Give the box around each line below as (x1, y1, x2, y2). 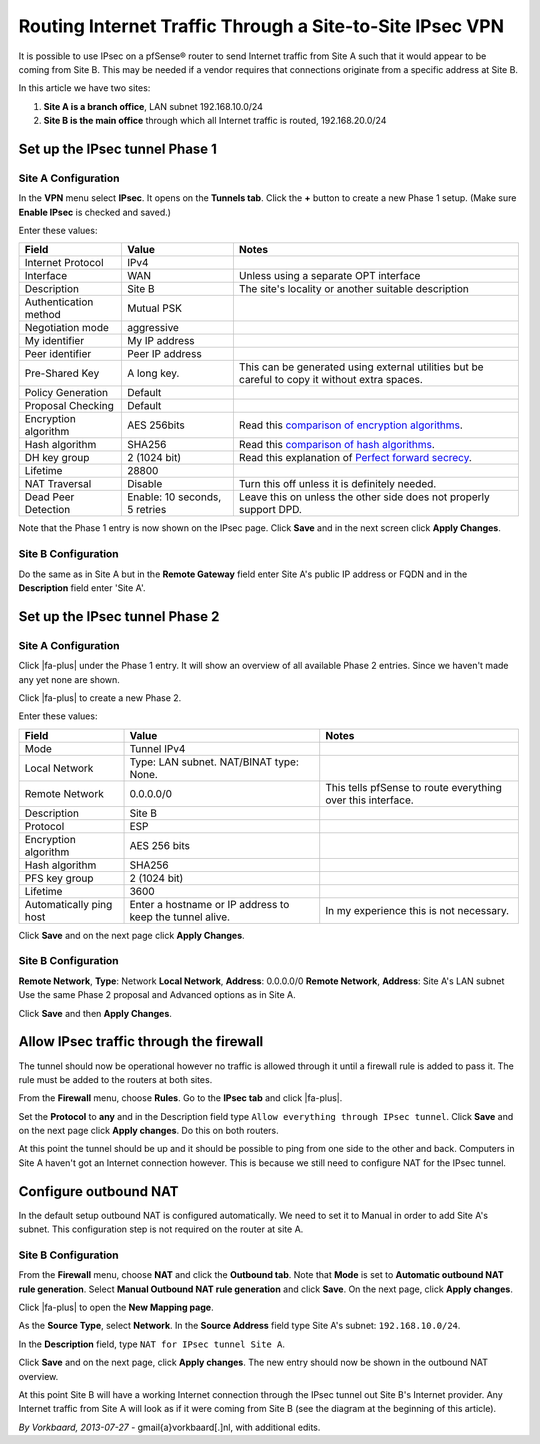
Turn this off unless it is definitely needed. (238, 477, 437, 491)
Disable (126, 477, 163, 491)
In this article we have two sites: (18, 82, 151, 94)
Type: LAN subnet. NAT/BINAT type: (129, 755, 300, 769)
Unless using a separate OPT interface (238, 269, 421, 283)
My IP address (126, 334, 195, 348)
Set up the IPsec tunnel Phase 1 (18, 140, 217, 157)
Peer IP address (126, 347, 202, 361)
